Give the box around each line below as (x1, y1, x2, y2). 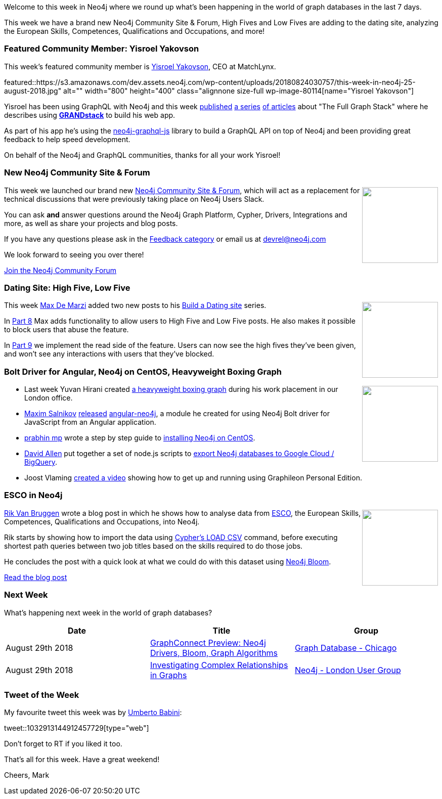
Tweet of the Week (4, 689, 79, 700)
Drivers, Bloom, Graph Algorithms (150, 647, 278, 658)
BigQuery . (24, 458, 58, 466)
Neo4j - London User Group (294, 664, 401, 675)
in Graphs (150, 670, 187, 680)
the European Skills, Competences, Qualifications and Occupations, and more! (4, 27, 265, 35)
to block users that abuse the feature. (4, 325, 129, 334)
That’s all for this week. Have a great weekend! (4, 755, 160, 764)
